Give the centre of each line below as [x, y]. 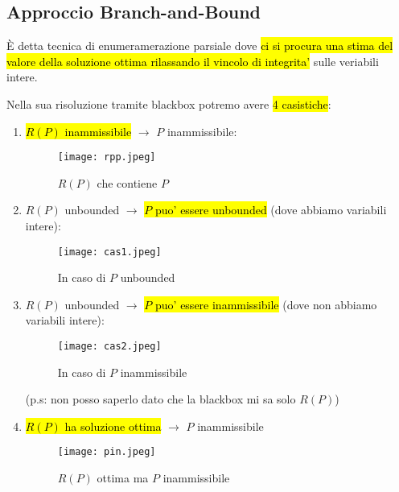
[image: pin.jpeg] [107, 452]
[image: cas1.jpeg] [109, 252]
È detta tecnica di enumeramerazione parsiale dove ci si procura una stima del [200, 45]
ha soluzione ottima [113, 426]
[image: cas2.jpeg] [109, 347]
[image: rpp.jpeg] [107, 157]
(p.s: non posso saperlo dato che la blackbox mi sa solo [160, 399]
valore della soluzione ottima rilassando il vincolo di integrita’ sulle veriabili [193, 61]
